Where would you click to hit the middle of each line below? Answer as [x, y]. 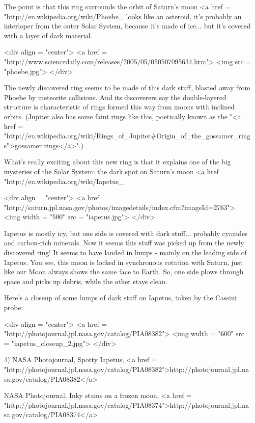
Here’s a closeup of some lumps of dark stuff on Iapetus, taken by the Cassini [120, 298]
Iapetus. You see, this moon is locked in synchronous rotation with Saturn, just [124, 262]
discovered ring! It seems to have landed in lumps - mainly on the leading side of [125, 252]
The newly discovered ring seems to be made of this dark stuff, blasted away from [127, 88]
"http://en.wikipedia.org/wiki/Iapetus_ [64, 181]
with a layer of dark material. [48, 35]
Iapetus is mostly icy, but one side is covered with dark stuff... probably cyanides [126, 233]
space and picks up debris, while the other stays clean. [86, 281]
